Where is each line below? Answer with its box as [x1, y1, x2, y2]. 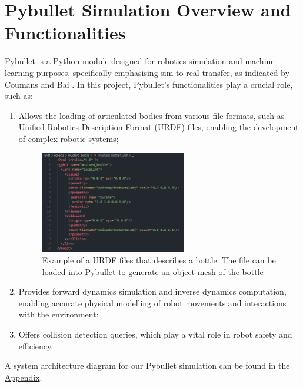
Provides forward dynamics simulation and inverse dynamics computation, [18, 285, 287, 297]
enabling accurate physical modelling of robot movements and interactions [18, 296, 287, 309]
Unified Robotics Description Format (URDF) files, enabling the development [18, 121, 299, 133]
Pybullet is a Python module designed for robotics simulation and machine [5, 55, 275, 67]
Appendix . [5, 371, 42, 383]
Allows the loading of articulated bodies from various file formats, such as [18, 109, 285, 121]
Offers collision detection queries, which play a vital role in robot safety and [18, 328, 292, 340]
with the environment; [18, 308, 99, 320]
